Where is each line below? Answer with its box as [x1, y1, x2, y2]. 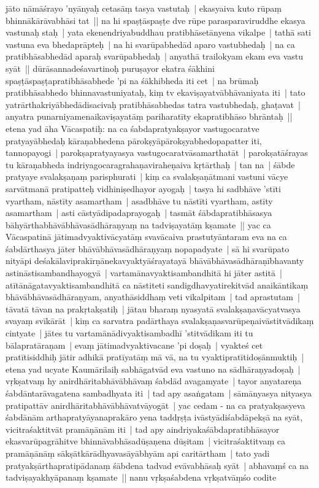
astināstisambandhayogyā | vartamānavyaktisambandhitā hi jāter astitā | [6, 266, 282, 279]
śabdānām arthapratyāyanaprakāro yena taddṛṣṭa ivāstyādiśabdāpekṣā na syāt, [6, 411, 303, 424]
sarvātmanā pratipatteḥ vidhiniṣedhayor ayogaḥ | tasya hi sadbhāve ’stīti [6, 182, 281, 195]
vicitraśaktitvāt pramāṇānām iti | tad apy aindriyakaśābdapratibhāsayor [6, 422, 280, 435]
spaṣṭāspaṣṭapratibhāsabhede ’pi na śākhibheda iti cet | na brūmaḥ [6, 74, 259, 87]
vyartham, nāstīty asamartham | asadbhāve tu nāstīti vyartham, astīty [6, 194, 273, 207]
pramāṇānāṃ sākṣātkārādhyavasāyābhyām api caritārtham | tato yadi [6, 446, 270, 459]
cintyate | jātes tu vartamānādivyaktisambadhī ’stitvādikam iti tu [6, 327, 253, 339]
